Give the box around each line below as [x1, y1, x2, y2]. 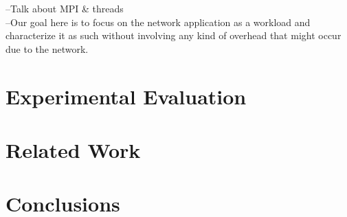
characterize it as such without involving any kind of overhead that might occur [5, 28, 342, 43]
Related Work [5, 135, 141, 163]
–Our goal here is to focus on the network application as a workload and [5, 14, 311, 29]
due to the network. [5, 41, 89, 56]
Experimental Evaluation [5, 82, 247, 110]
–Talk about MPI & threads [5, 1, 124, 15]
